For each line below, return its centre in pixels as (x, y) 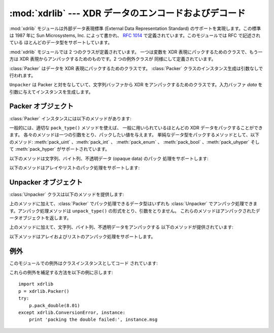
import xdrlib (36, 284)
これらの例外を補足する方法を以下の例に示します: (61, 273)
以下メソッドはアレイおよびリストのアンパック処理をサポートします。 (82, 237)
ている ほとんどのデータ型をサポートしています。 (61, 43)
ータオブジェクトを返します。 (40, 218)
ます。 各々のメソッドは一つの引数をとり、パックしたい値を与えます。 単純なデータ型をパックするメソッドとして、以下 (134, 135)
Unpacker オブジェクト (46, 182)
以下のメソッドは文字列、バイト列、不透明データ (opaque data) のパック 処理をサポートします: (109, 158)
